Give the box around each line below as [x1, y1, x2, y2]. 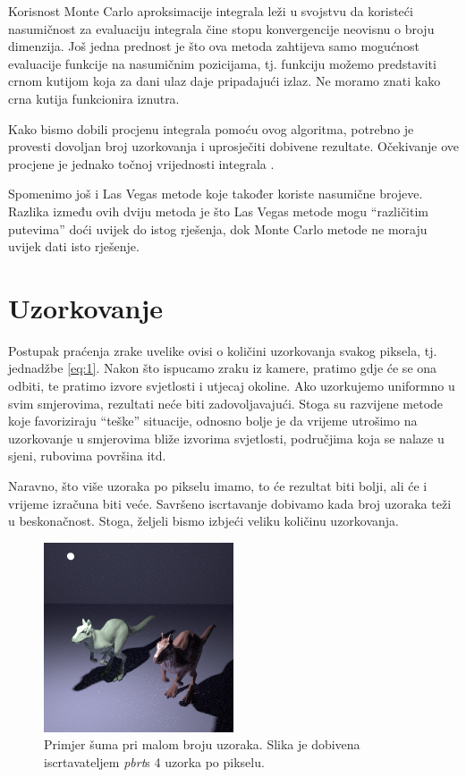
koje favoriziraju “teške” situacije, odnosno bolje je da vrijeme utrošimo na [8, 411, 418, 430]
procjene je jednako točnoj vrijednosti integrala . [8, 154, 275, 173]
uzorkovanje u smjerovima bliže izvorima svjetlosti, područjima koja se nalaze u [8, 428, 445, 447]
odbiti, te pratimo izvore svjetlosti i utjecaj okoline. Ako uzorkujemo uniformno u [8, 376, 455, 395]
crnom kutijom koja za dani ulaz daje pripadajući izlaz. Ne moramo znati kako [8, 72, 441, 90]
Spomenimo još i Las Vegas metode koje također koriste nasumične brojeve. [8, 184, 423, 203]
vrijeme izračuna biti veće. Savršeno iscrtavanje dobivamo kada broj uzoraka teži [8, 494, 452, 512]
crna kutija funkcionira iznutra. [8, 89, 180, 107]
